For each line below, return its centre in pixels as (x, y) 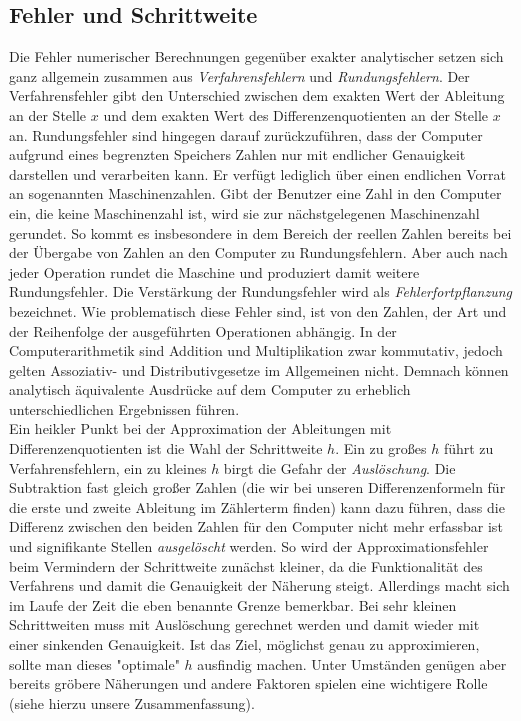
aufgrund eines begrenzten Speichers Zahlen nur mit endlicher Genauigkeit (237, 154)
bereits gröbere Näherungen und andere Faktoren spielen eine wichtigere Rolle (248, 683)
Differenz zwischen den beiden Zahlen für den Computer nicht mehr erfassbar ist (256, 526)
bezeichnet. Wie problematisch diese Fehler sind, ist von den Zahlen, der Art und (258, 310)
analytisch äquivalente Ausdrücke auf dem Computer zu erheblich (210, 389)
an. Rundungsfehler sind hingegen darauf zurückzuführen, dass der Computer (246, 134)
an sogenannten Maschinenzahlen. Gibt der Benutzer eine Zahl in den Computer (255, 193)
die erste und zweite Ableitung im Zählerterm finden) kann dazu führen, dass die (257, 506)
